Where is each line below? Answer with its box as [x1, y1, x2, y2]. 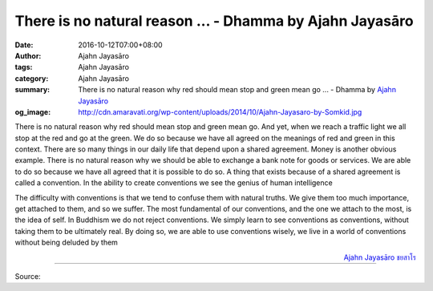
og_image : [14, 107, 51, 116]
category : [14, 73, 49, 83]
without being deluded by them [14, 237, 118, 248]
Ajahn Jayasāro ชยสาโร [343, 253, 416, 262]
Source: [14, 271, 41, 281]
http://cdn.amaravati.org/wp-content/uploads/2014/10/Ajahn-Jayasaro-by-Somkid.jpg [78, 107, 362, 116]
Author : [14, 51, 42, 60]
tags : [14, 63, 33, 72]
